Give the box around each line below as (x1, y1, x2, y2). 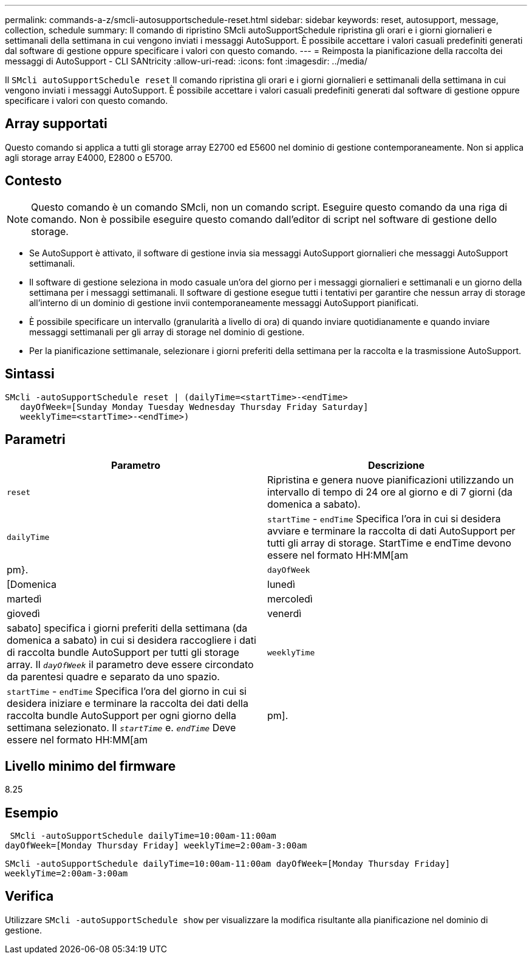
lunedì (267, 578, 295, 591)
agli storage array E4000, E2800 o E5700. (5, 152, 173, 163)
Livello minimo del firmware (5, 758, 176, 774)
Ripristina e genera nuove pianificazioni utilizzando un (267, 474, 514, 486)
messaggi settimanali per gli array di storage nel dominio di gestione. (29, 326, 305, 337)
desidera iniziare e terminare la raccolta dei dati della (7, 697, 248, 710)
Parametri (5, 431, 66, 447)
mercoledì (267, 593, 313, 606)
